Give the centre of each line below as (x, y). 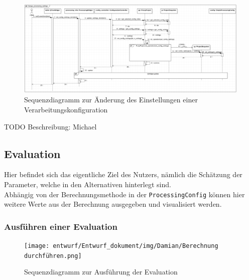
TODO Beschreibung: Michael (50, 126)
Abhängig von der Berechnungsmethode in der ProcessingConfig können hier (125, 194)
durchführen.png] (53, 256)
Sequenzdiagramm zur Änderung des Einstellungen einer (111, 100)
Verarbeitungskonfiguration (66, 109)
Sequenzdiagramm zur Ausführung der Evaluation (101, 272)
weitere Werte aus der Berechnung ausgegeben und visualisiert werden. (113, 204)
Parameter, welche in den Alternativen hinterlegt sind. (88, 184)
